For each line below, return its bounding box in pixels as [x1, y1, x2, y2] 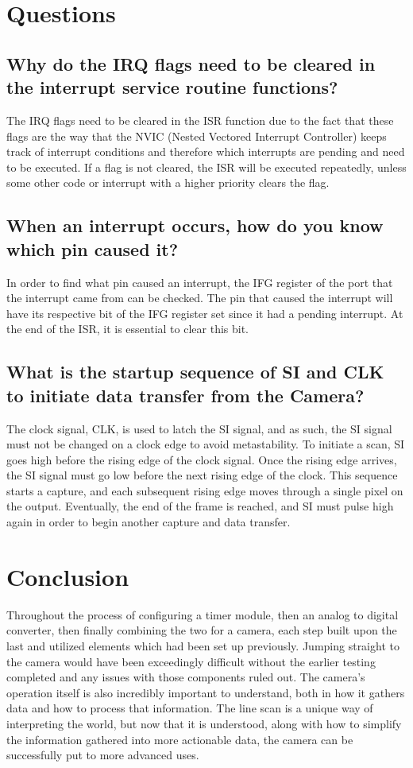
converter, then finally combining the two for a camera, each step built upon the [6, 622, 397, 638]
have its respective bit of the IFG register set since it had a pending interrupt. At [6, 304, 403, 321]
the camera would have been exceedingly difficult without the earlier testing [6, 653, 376, 669]
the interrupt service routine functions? [6, 75, 338, 99]
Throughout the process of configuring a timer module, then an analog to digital [6, 606, 399, 623]
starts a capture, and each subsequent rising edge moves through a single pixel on [6, 482, 403, 498]
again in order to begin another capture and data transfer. [6, 514, 291, 530]
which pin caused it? [6, 236, 179, 261]
